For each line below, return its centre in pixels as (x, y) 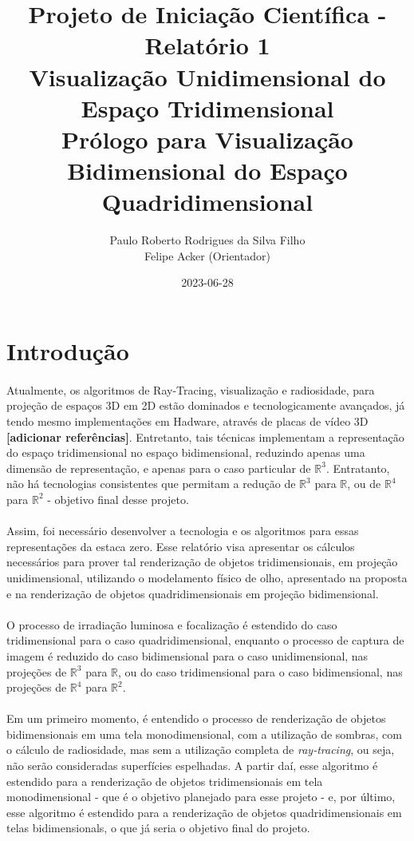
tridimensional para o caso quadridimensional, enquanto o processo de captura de (205, 640)
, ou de (364, 484)
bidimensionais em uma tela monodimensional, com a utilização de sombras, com (204, 734)
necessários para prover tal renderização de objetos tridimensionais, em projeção (202, 562)
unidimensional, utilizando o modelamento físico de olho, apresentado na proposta (207, 577)
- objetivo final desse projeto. (118, 499)
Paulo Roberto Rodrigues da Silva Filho (207, 240)
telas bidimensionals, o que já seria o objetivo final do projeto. (158, 828)
